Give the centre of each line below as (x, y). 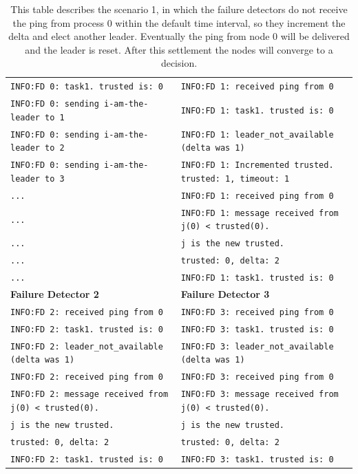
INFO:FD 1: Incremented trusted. (257, 165)
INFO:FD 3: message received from (260, 395)
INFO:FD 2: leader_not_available (87, 346)
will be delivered (315, 36)
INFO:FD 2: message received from (89, 395)
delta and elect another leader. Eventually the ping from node (139, 36)
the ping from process (58, 22)
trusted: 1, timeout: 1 (235, 179)
